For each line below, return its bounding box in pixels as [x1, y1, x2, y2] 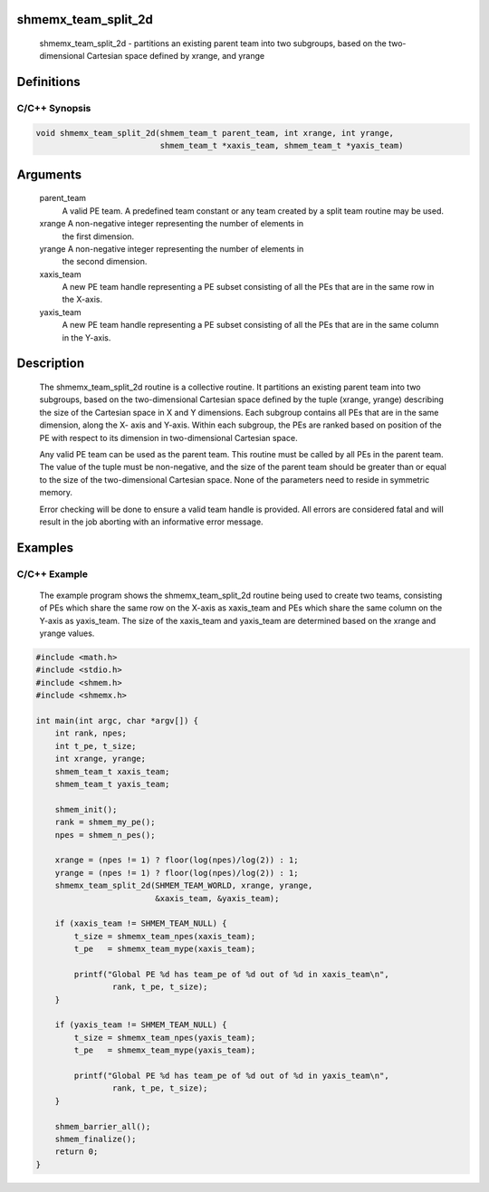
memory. [39, 487, 72, 498]
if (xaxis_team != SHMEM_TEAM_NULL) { [54, 918, 227, 928]
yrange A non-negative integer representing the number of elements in [39, 243, 304, 254]
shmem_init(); [54, 804, 118, 814]
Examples [16, 540, 74, 555]
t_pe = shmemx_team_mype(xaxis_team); [73, 944, 256, 955]
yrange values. [39, 628, 95, 639]
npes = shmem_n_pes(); [54, 830, 156, 840]
